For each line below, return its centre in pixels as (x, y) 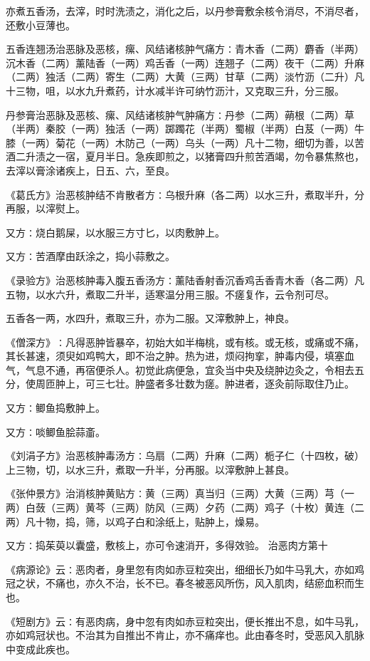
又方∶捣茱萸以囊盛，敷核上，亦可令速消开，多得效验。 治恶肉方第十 (167, 545)
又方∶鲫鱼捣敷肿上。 (55, 408)
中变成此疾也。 (41, 649)
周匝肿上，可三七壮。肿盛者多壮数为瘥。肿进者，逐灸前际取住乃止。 (195, 384)
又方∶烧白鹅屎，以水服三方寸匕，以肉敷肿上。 (115, 232)
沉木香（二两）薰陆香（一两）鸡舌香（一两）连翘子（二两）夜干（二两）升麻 (185, 62)
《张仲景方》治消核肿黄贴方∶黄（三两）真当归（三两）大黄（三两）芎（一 (180, 493)
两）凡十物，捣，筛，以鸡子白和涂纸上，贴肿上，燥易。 (135, 521)
